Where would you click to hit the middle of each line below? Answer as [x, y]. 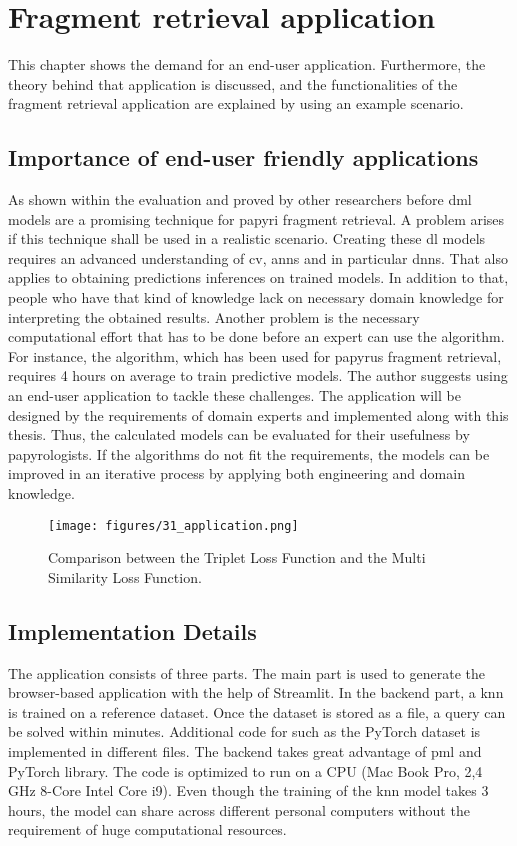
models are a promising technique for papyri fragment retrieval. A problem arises [256, 218]
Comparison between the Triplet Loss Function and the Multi [237, 557]
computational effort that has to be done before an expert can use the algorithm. [256, 336]
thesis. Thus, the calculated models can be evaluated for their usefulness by [239, 434]
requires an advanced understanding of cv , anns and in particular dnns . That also [258, 257]
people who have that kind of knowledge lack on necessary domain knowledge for [256, 297]
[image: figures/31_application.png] [173, 525]
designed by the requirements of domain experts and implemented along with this [258, 414]
